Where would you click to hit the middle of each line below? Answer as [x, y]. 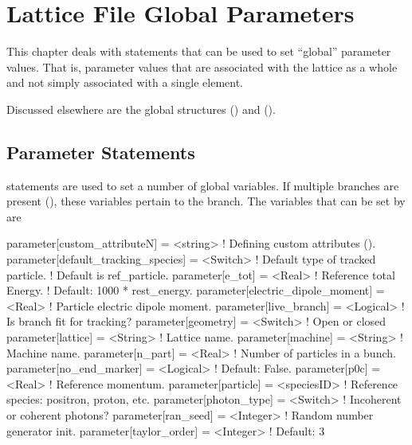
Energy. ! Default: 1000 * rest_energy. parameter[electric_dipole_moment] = [196, 290]
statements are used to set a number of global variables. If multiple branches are [203, 185]
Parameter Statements [101, 152]
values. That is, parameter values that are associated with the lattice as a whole [202, 66]
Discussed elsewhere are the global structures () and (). [141, 109]
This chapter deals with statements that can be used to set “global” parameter [199, 51]
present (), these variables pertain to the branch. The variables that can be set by [206, 201]
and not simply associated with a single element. [125, 82]
